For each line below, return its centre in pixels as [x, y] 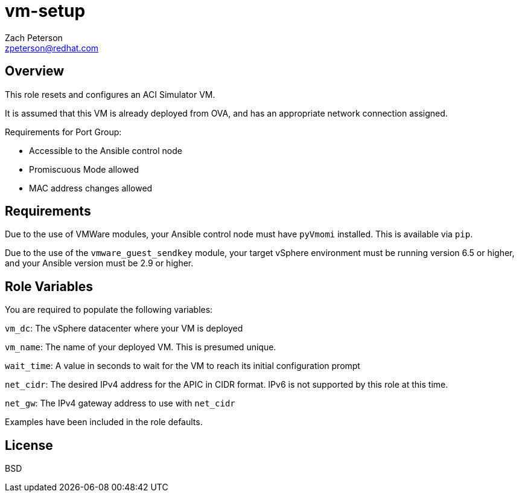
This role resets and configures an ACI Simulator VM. [110, 94]
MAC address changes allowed [91, 188]
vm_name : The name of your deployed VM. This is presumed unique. [141, 347]
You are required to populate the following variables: [109, 310]
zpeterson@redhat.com [52, 48]
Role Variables [49, 286]
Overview [35, 71]
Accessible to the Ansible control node [106, 150]
